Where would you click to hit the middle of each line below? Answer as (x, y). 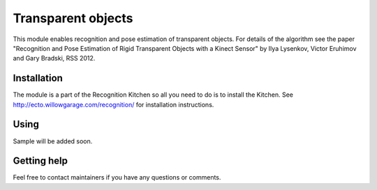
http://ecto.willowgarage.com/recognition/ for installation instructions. (113, 104)
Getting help (40, 161)
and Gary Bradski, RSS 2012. (54, 58)
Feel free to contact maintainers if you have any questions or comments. (117, 177)
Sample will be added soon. (53, 141)
